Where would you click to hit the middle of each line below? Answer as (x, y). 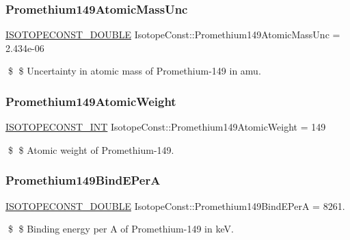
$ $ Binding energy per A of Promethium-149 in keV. (121, 229)
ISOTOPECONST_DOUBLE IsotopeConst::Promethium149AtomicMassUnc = (173, 35)
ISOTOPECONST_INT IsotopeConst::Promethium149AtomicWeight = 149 (166, 127)
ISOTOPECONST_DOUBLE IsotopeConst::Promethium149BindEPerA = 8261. (175, 205)
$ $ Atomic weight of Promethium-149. (91, 149)
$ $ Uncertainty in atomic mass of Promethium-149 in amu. (134, 71)
